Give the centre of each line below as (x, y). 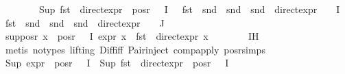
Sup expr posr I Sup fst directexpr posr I (117, 63)
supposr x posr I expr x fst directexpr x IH (132, 36)
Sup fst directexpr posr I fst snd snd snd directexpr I (189, 9)
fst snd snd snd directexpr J (85, 22)
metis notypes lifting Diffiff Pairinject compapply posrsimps (135, 49)
